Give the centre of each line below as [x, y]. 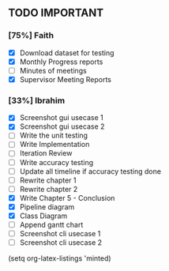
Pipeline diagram [47, 207]
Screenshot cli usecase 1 [60, 234]
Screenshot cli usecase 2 [61, 243]
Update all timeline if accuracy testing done [90, 171]
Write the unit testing [54, 135]
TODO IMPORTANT [56, 13]
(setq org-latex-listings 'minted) [60, 258]
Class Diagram [43, 216]
